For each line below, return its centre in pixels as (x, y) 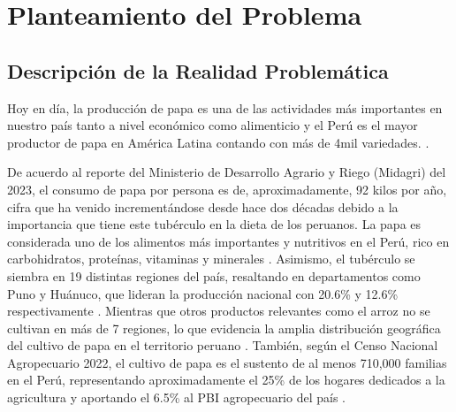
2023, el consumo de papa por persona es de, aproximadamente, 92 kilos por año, (227, 189)
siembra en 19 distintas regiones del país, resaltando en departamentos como (214, 275)
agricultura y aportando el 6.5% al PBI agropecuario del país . (176, 397)
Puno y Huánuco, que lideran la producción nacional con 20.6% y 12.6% (203, 293)
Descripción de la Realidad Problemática (198, 70)
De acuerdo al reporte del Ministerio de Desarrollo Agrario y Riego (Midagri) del (227, 172)
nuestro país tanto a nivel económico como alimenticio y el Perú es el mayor (213, 125)
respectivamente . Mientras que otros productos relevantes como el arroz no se (219, 311)
